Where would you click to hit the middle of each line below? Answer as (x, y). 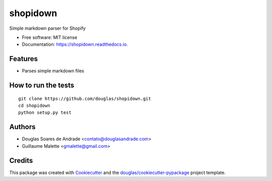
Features (23, 59)
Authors (22, 127)
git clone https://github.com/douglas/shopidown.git (85, 99)
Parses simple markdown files (53, 71)
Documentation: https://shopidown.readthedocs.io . (75, 44)
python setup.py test (45, 113)
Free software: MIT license (50, 37)
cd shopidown (34, 106)
